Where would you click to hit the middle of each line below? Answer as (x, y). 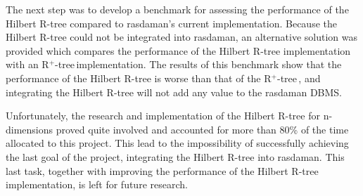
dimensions (30, 129)
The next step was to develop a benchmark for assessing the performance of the (177, 9)
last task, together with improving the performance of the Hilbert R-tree (162, 170)
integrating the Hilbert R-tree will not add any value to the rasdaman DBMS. (174, 92)
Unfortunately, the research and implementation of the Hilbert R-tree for (163, 116)
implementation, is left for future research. (97, 184)
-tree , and (299, 78)
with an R (27, 64)
